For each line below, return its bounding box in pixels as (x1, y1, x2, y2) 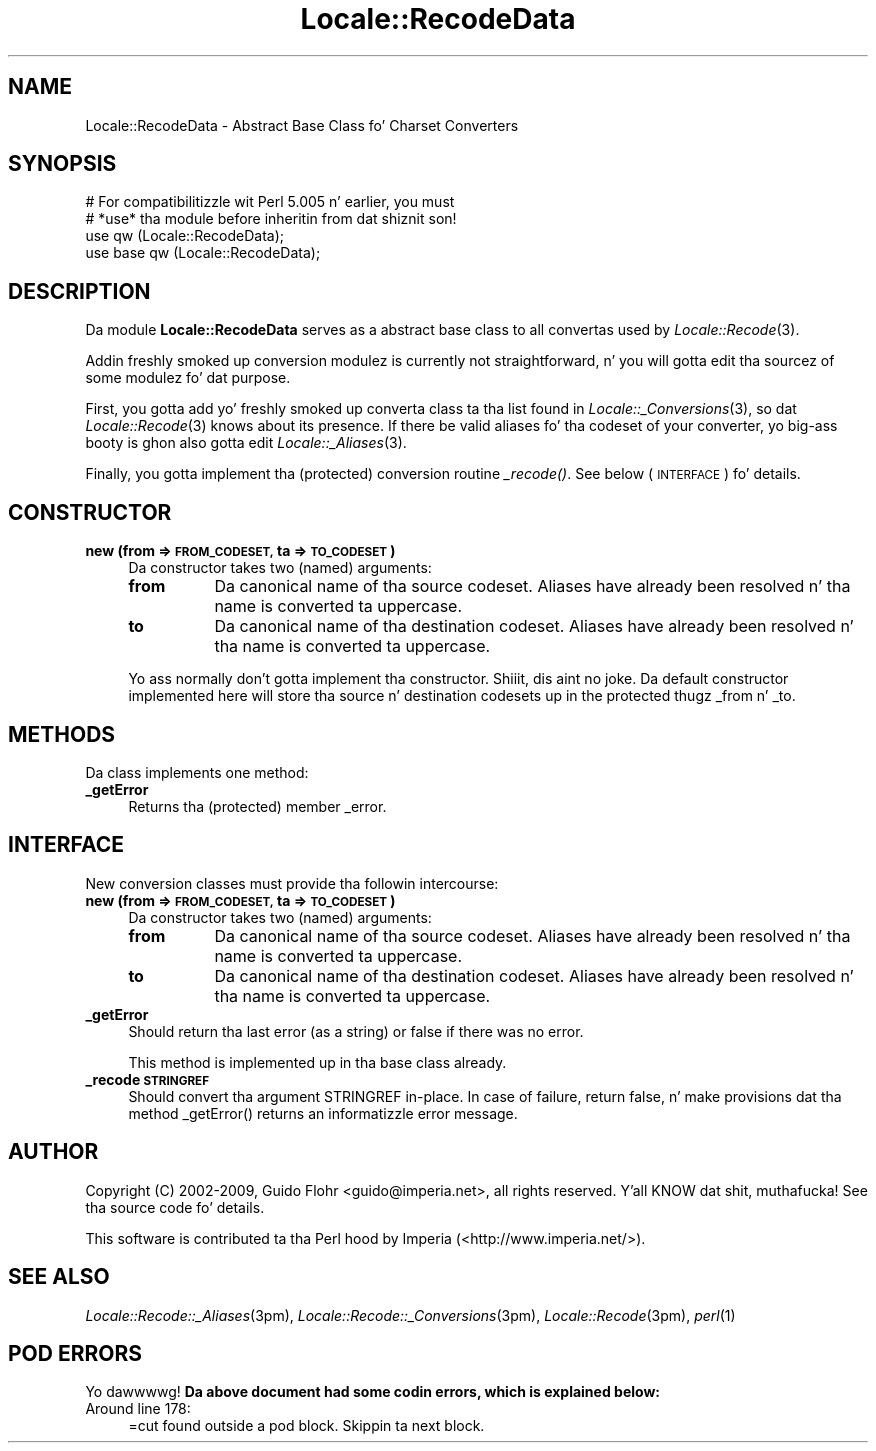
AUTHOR (8, 1139, 99, 1165)
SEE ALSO (8, 1264, 110, 1290)
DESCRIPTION (8, 278, 151, 304)
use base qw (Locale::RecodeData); (85, 244, 321, 262)
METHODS (8, 721, 116, 747)
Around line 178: (85, 1400, 191, 1418)
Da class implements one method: (85, 763, 309, 781)
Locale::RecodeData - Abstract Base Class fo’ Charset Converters (85, 116, 519, 134)
